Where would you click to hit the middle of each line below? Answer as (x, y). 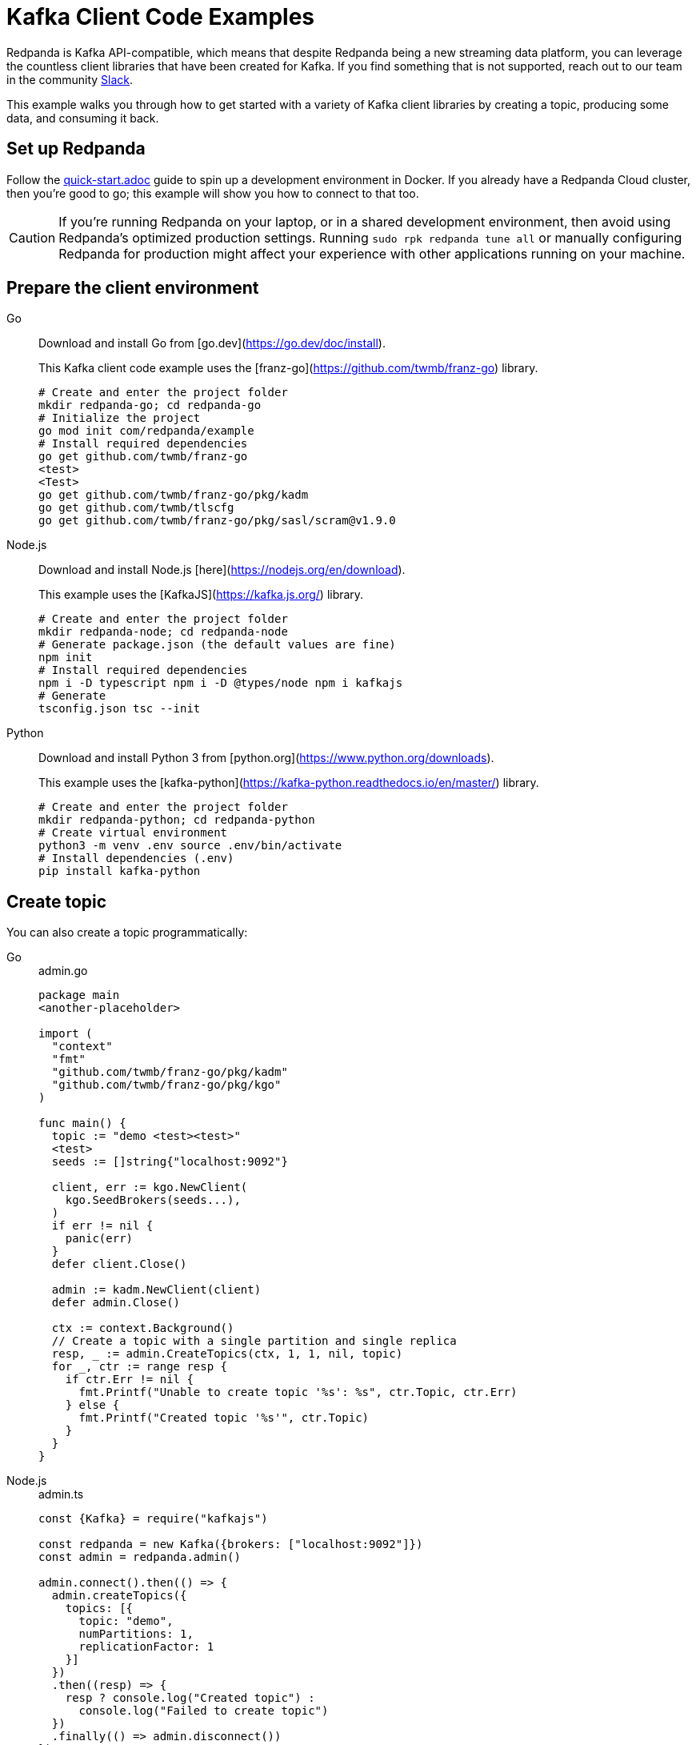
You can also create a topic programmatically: (127, 933)
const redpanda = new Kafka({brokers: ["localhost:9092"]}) (231, 1544)
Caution (32, 237)
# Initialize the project (120, 418)
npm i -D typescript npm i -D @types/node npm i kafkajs (221, 683)
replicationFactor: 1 (146, 1647)
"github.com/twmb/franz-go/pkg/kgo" (166, 1085)
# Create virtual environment (133, 833)
